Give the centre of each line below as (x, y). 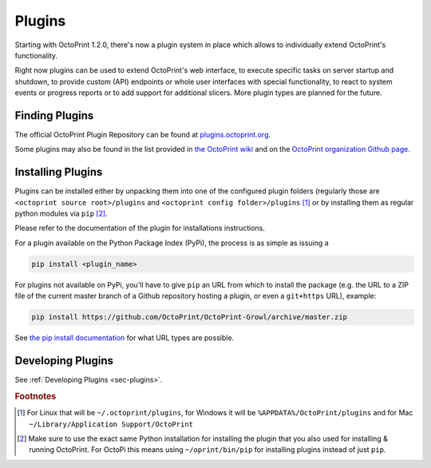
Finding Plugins (54, 115)
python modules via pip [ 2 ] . (61, 214)
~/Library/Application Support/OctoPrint (111, 424)
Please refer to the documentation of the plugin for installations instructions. (140, 228)
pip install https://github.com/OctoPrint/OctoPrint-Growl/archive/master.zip (189, 317)
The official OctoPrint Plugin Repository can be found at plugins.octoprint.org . (143, 135)
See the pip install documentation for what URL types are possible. (125, 338)
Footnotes (36, 396)
